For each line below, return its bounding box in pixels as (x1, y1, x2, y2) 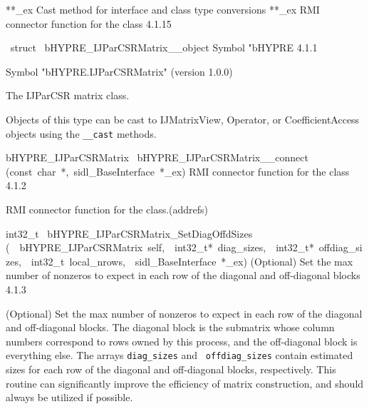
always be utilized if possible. (6, 390, 133, 405)
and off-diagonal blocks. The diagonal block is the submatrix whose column (6, 320, 335, 335)
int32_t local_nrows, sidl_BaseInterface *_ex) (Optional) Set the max (31, 253, 353, 268)
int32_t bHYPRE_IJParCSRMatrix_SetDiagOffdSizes (6, 226, 253, 241)
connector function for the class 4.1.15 (6, 16, 172, 31)
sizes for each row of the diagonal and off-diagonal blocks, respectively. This (6, 362, 336, 376)
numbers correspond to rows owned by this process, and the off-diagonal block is (6, 333, 358, 348)
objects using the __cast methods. (6, 126, 157, 141)
